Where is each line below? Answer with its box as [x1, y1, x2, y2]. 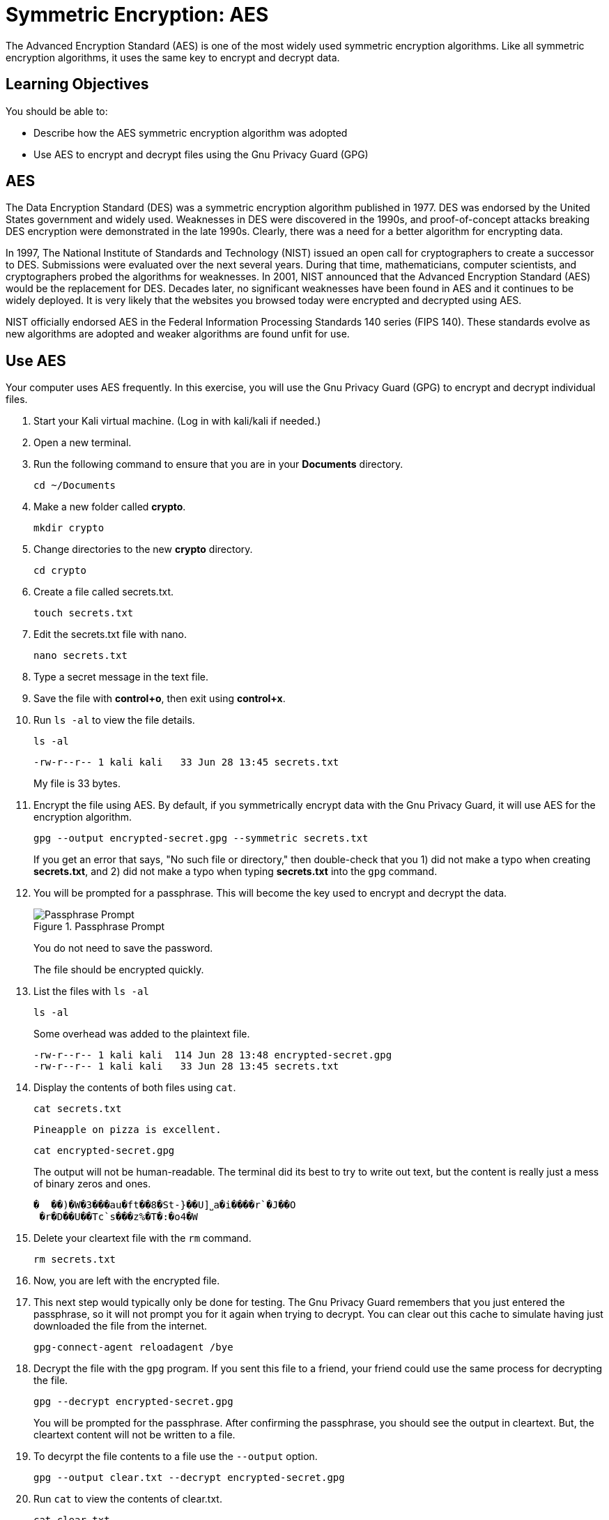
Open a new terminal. [33, 436, 132, 449]
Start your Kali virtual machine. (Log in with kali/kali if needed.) [33, 415, 321, 427]
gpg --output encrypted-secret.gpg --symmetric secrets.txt [33, 833, 369, 844]
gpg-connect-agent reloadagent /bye [33, 1342, 233, 1353]
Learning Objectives [6, 75, 149, 93]
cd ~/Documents [33, 480, 116, 492]
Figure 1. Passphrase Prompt [33, 920, 165, 933]
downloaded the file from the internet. [33, 1320, 208, 1332]
